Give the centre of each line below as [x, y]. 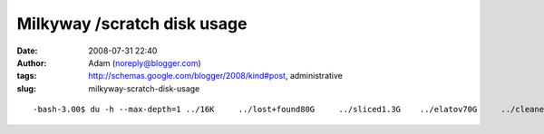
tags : [27, 76]
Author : [32, 62]
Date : [27, 51]
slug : [26, 88]
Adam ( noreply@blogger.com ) [145, 62]
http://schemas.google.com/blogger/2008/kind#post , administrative [216, 76]
